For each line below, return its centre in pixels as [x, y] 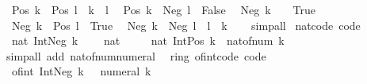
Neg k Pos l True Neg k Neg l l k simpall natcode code [186, 25]
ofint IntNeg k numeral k [81, 71]
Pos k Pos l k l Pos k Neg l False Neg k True [164, 9]
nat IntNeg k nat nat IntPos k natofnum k [148, 40]
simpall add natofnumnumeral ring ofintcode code [136, 55]
